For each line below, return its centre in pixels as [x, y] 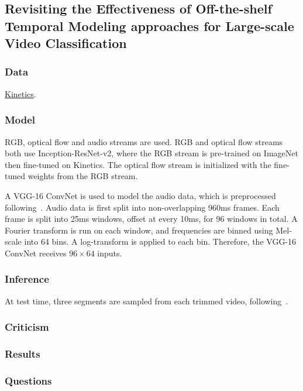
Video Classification [66, 43]
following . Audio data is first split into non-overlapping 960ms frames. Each [142, 207]
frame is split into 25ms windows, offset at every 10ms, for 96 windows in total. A [151, 219]
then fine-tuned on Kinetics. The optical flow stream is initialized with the [138, 164]
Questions [28, 380]
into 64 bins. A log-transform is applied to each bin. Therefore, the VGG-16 [160, 241]
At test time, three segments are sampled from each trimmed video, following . [147, 301]
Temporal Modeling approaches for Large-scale [149, 25]
